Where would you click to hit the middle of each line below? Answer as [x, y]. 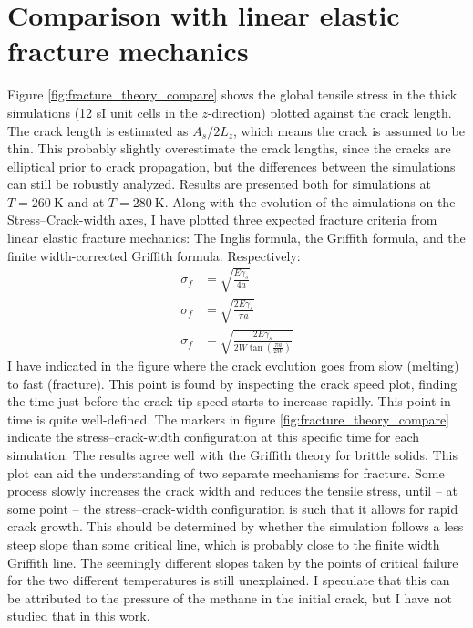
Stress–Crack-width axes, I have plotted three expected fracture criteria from [222, 220]
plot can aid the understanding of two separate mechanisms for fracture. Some [226, 472]
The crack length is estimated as [98, 130]
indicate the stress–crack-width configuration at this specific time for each [214, 437]
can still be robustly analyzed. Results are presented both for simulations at [219, 184]
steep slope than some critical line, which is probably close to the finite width [224, 544]
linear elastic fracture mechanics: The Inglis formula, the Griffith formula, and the [236, 238]
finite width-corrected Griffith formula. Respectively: [154, 255]
